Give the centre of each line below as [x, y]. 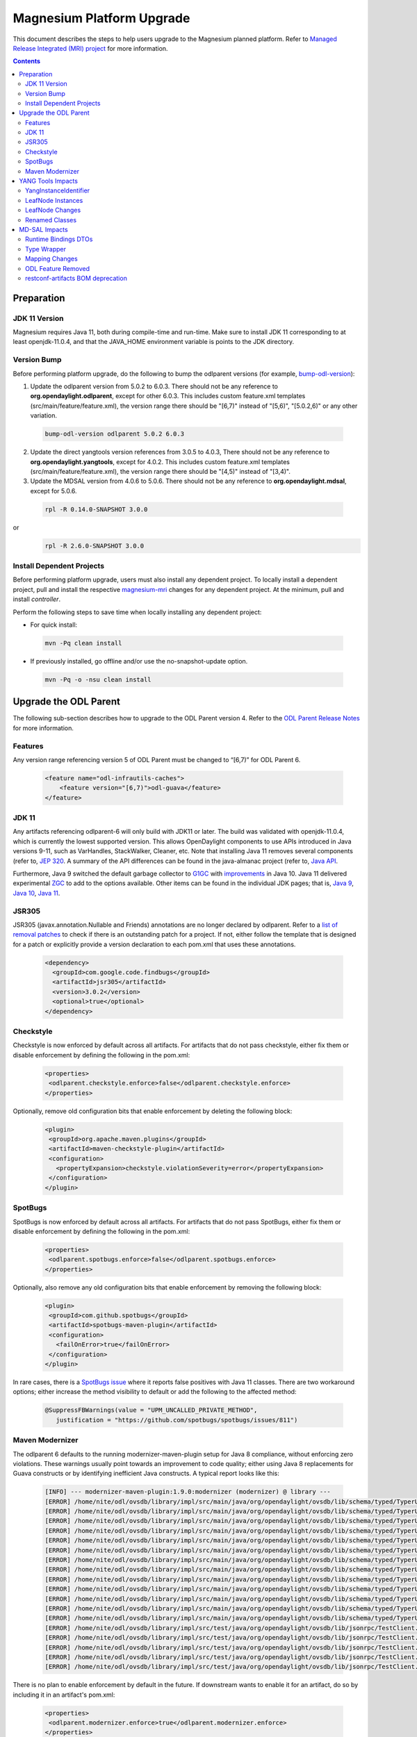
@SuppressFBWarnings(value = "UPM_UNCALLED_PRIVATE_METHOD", [151, 1410]
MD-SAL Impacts [44, 229]
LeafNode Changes [53, 210]
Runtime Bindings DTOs [59, 239]
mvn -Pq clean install [83, 643]
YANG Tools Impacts [48, 181]
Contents [27, 61]
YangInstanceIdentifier [58, 190]
